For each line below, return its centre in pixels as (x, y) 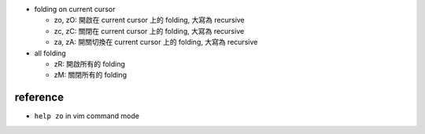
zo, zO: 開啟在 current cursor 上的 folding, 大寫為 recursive (150, 20)
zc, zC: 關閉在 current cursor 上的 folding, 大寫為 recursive (149, 31)
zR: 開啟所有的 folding (90, 63)
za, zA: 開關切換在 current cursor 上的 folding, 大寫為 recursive (156, 42)
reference (39, 98)
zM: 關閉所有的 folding (91, 75)
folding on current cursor (75, 9)
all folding (50, 53)
